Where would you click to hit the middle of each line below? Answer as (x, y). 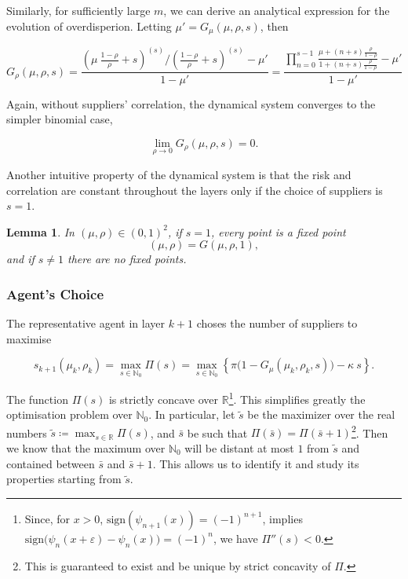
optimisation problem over (69, 414)
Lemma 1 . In (40, 231)
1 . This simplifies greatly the (297, 398)
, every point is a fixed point (279, 231)
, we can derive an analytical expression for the (277, 10)
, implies (282, 518)
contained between (51, 463)
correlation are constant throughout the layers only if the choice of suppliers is (195, 190)
